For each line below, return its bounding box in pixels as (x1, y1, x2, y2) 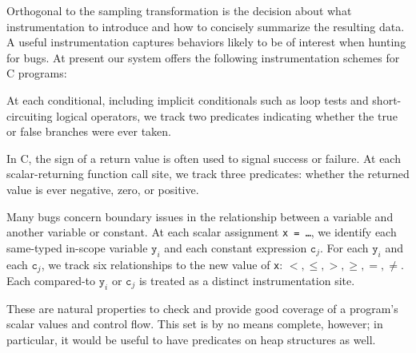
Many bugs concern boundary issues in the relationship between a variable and (6, 208, 394, 224)
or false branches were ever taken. (6, 123, 171, 140)
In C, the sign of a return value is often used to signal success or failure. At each (6, 149, 401, 166)
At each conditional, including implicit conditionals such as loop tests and (6, 91, 369, 108)
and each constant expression (164, 239, 307, 256)
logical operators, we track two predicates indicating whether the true (56, 107, 398, 124)
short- (372, 91, 402, 108)
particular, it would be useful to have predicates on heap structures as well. (6, 331, 376, 348)
